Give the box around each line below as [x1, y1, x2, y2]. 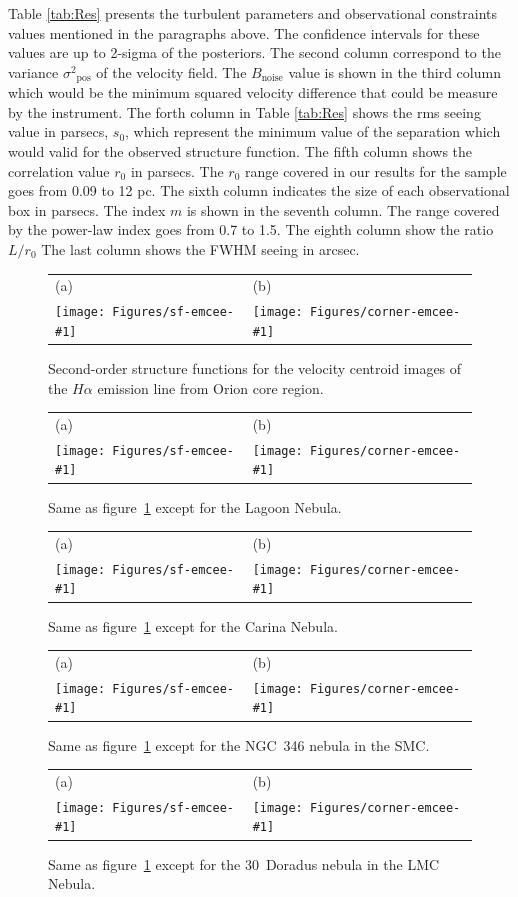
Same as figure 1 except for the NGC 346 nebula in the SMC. [48, 734, 430, 755]
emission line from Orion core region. [97, 377, 324, 398]
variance [8, 61, 59, 82]
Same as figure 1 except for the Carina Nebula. [48, 615, 338, 636]
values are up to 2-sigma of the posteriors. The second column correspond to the [8, 42, 501, 63]
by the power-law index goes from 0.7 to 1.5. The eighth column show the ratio [8, 219, 494, 240]
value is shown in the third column [288, 61, 501, 82]
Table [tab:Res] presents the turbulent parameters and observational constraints [8, 3, 498, 23]
